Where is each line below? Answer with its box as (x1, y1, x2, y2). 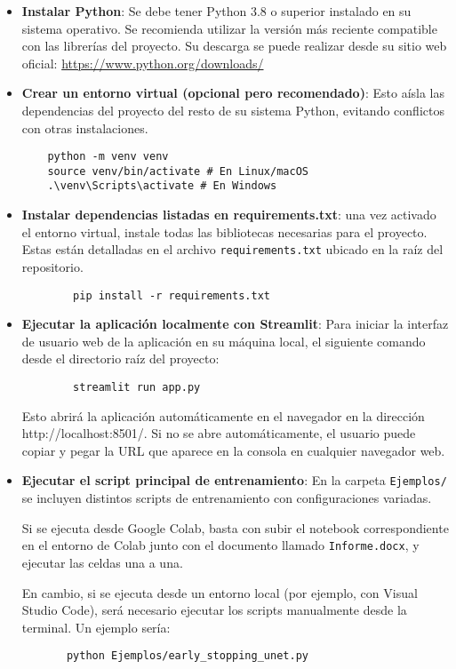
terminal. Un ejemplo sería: (21, 617, 171, 636)
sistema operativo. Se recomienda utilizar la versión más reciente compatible (21, 19, 437, 37)
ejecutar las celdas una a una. (21, 553, 183, 571)
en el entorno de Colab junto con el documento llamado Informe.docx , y (21, 536, 420, 554)
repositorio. (21, 257, 84, 275)
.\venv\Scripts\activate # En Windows (47, 179, 277, 193)
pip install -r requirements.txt (73, 289, 270, 302)
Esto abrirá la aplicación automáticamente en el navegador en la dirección (21, 406, 425, 425)
